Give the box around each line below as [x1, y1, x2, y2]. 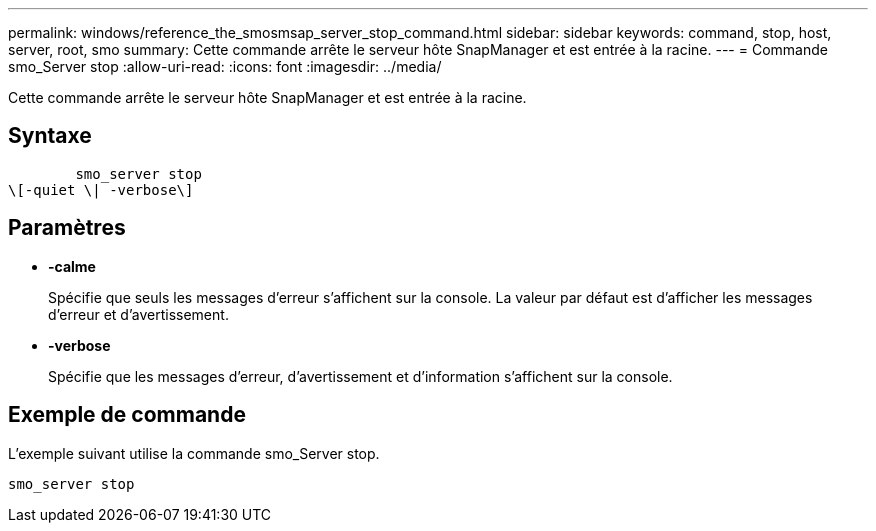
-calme [48, 257, 96, 275]
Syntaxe [8, 123, 92, 149]
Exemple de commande [8, 402, 246, 428]
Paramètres [8, 215, 126, 241]
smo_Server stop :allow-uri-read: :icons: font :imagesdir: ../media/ [8, 58, 442, 75]
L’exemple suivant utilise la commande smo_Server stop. [8, 444, 380, 462]
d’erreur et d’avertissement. [48, 305, 229, 323]
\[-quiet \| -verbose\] [8, 181, 194, 198]
